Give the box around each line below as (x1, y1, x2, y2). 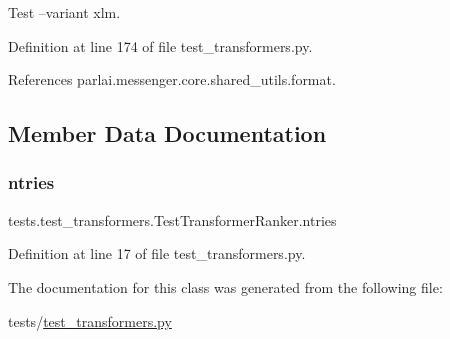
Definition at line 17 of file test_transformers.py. (8, 243, 306, 264)
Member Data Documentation (8, 118, 327, 149)
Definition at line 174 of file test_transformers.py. (8, 35, 313, 56)
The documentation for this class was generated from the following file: (8, 276, 443, 297)
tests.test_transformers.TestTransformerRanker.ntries (8, 209, 337, 230)
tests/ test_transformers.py (8, 310, 172, 331)
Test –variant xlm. (8, 2, 121, 22)
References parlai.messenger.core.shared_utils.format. (8, 69, 336, 90)
